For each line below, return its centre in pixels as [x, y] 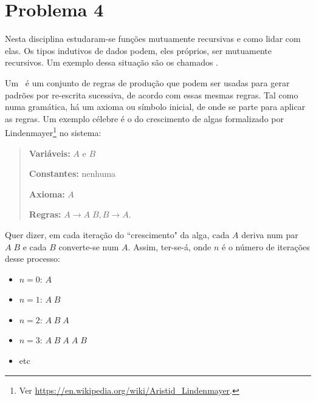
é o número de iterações [266, 246]
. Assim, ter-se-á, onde [170, 246]
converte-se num [89, 246]
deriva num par [270, 234]
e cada [35, 246]
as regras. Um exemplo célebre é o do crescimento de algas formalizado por [144, 118]
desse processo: [33, 259]
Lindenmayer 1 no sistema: [53, 132]
